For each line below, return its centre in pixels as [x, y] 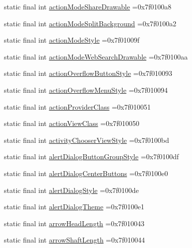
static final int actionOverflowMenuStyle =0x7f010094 [86, 90]
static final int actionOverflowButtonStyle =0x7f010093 [88, 73]
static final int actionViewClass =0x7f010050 [72, 123]
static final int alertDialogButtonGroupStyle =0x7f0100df [92, 156]
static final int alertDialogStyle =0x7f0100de [71, 190]
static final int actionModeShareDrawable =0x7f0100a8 [88, 6]
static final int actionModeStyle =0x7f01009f [72, 40]
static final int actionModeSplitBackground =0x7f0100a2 [90, 23]
